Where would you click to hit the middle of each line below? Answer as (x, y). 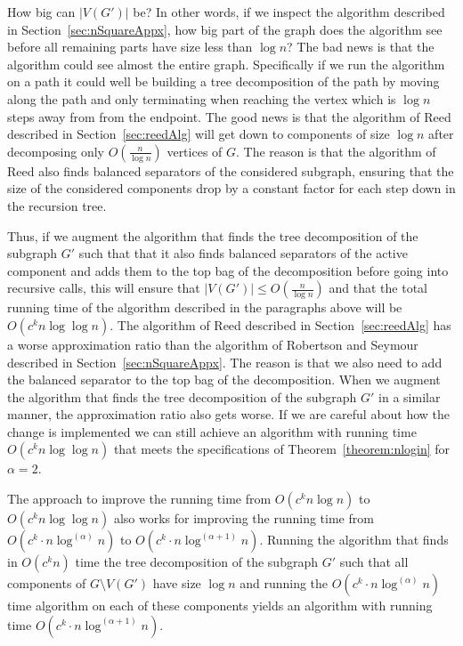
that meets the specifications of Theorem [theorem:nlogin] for (282, 449)
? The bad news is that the (361, 47)
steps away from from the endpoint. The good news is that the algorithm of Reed (229, 116)
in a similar (410, 396)
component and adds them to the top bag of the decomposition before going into (228, 270)
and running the (284, 583)
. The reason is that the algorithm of (336, 151)
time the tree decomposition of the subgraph (196, 562)
